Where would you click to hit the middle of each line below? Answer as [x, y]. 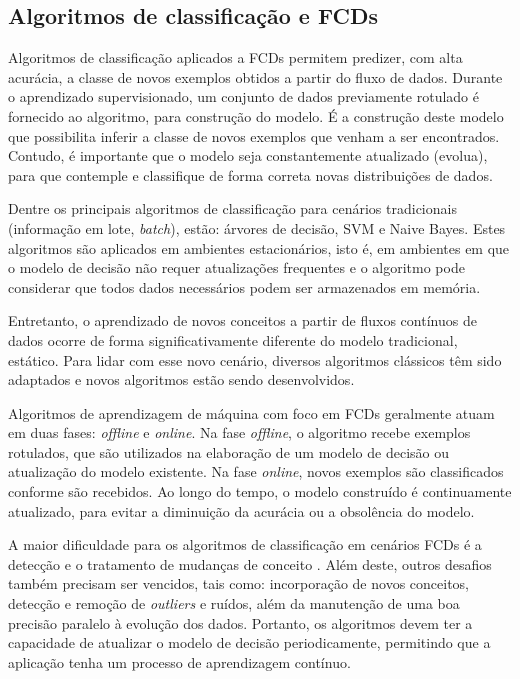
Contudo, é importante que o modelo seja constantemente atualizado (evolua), [248, 155]
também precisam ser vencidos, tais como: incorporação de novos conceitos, [238, 583]
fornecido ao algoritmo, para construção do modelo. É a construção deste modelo [256, 115]
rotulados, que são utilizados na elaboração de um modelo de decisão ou [228, 451]
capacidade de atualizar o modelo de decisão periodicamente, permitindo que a [249, 642]
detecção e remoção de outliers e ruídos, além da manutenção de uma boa [234, 603]
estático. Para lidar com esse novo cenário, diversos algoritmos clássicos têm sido [255, 359]
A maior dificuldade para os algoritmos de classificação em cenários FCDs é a [245, 544]
